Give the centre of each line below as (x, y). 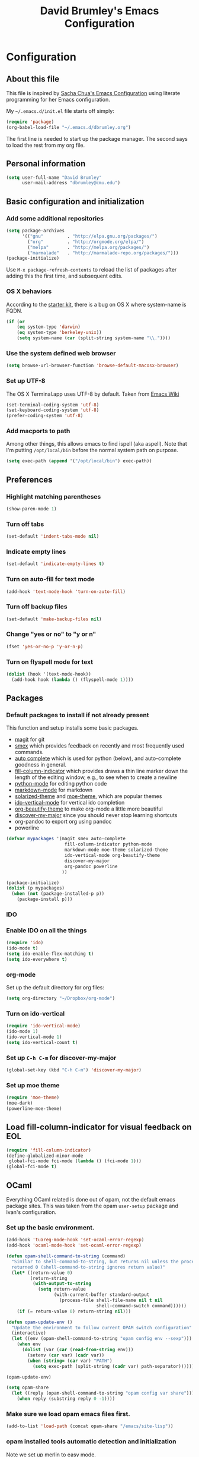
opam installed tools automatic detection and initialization (91, 1442)
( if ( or (16, 321)
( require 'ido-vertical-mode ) (44, 1026)
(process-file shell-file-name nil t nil (111, 1300)
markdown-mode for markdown (54, 790)
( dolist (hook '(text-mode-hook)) (49, 674)
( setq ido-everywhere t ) (37, 959)
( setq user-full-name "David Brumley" (54, 177)
